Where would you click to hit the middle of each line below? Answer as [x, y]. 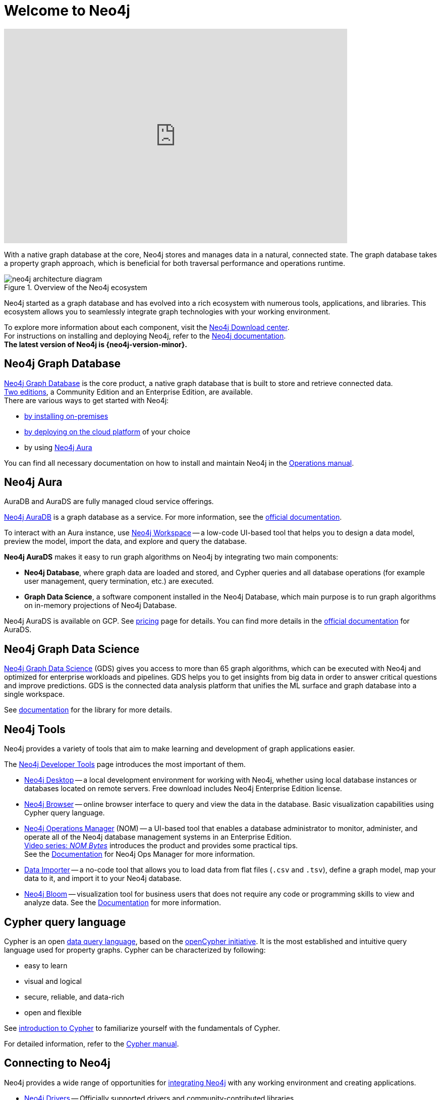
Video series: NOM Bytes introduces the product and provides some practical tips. [161, 846]
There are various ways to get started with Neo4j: [87, 400]
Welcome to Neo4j [67, 11]
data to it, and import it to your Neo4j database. [103, 878]
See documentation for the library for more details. [88, 710]
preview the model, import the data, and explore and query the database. [125, 541]
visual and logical [53, 981]
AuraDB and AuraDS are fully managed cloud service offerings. [109, 502]
